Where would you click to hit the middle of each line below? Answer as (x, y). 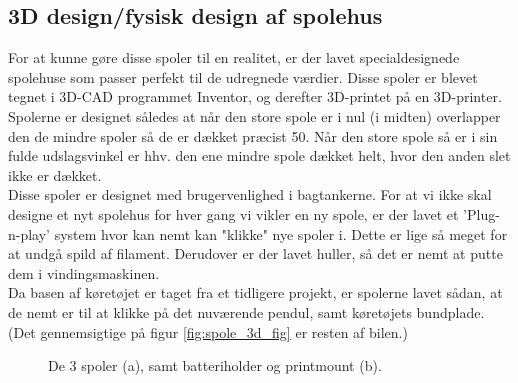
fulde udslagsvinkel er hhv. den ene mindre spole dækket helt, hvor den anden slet (259, 155)
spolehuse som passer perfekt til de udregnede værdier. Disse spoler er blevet (243, 76)
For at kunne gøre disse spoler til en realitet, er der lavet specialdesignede (234, 57)
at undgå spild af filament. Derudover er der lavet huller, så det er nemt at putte (255, 253)
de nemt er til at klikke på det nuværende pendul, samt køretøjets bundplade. (246, 311)
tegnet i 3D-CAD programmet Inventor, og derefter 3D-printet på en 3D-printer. (255, 96)
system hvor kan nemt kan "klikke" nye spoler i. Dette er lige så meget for (281, 233)
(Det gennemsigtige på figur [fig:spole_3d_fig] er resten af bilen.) (208, 331)
